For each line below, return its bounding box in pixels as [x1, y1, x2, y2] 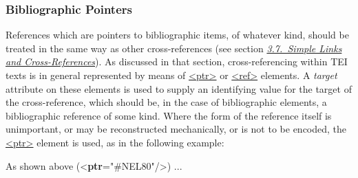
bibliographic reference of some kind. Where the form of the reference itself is [6, 108, 332, 122]
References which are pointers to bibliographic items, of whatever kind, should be [6, 27, 349, 42]
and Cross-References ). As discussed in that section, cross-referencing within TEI [6, 54, 348, 69]
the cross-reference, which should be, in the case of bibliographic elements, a [6, 95, 327, 109]
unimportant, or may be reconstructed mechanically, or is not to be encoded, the [6, 122, 347, 136]
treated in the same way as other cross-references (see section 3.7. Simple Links [6, 41, 342, 55]
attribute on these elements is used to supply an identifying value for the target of [6, 81, 352, 96]
